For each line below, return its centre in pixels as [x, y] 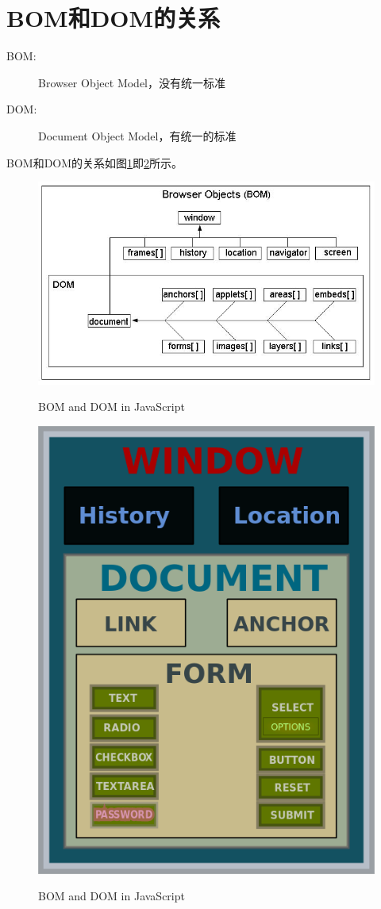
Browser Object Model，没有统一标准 [132, 82]
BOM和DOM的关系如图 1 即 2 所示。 [95, 162]
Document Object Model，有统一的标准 [137, 135]
